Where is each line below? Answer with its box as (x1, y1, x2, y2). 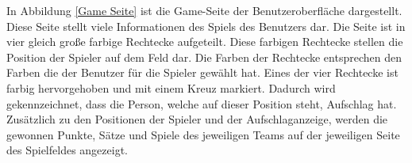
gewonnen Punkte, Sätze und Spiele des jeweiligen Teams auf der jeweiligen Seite (6, 126, 400, 142)
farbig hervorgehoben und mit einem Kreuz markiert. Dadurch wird (6, 79, 336, 96)
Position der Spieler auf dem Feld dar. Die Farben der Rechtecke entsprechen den (6, 48, 402, 65)
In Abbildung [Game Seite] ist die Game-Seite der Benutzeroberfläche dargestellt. (6, 2, 402, 18)
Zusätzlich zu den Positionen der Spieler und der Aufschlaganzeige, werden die (6, 111, 388, 127)
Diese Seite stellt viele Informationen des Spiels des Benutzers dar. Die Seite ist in (6, 17, 406, 34)
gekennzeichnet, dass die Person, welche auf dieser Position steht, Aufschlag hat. (6, 95, 397, 112)
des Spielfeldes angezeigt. (6, 142, 128, 158)
